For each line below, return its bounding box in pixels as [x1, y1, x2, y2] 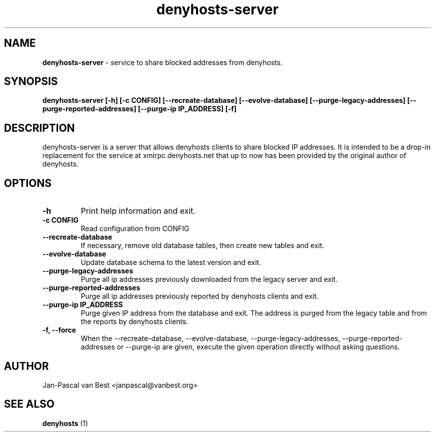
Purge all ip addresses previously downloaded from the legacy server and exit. [80, 275, 338, 284]
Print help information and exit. [80, 206, 196, 216]
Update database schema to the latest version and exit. [80, 258, 261, 267]
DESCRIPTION [4, 121, 75, 134]
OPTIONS [4, 176, 52, 189]
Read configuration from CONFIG [80, 224, 189, 233]
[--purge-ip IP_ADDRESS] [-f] [138, 104, 237, 113]
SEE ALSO [4, 398, 55, 411]
